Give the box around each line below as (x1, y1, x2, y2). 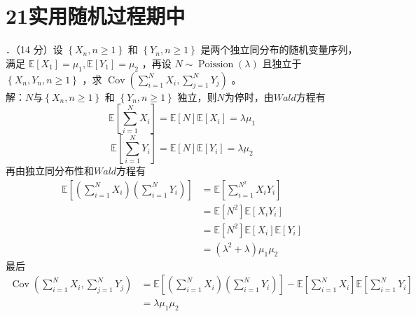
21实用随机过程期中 (6, 1, 186, 30)
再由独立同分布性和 (6, 163, 94, 178)
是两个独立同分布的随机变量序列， (200, 42, 358, 57)
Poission (198, 59, 234, 69)
